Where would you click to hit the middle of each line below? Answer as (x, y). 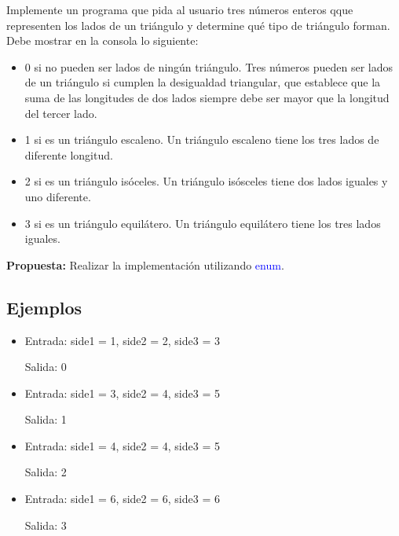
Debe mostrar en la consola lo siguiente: (102, 40)
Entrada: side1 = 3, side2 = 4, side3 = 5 (122, 393)
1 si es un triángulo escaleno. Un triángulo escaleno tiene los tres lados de (202, 140)
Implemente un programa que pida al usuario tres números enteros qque (180, 9)
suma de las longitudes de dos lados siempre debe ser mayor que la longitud (207, 97)
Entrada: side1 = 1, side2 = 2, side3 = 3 (122, 340)
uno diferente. (58, 196)
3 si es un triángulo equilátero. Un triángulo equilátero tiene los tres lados (203, 223)
